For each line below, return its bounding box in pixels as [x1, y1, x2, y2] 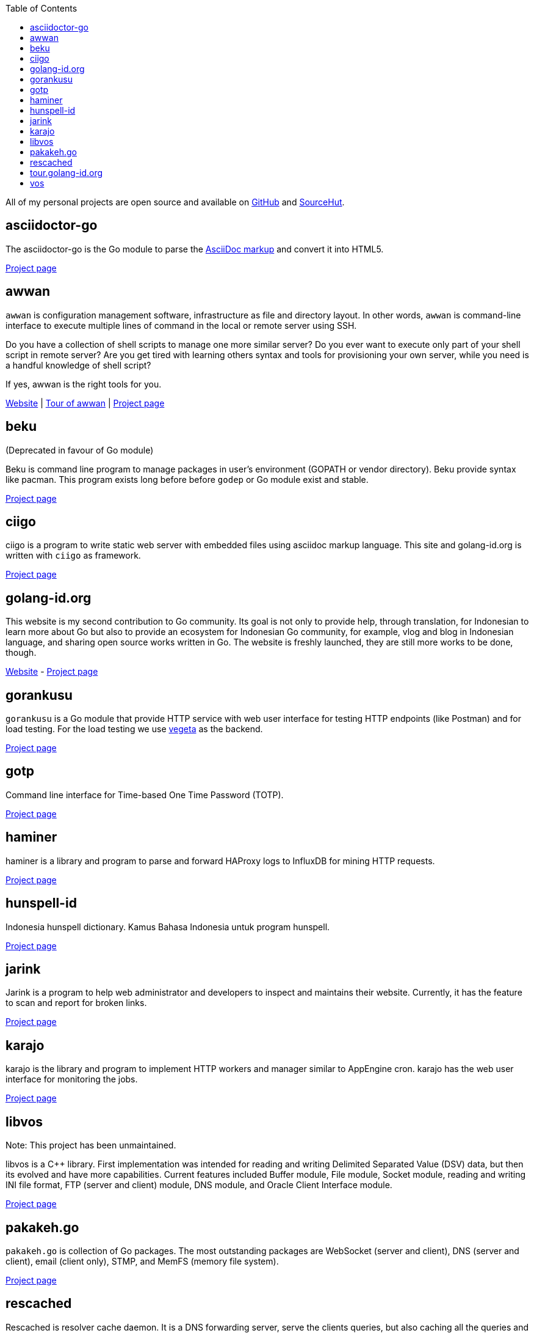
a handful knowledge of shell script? [5, 359, 151, 370]
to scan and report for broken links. [5, 997, 147, 1008]
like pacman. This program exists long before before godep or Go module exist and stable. [5, 474, 369, 485]
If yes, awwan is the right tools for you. [5, 378, 162, 389]
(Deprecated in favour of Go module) [5, 444, 154, 455]
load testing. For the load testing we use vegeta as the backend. [5, 724, 263, 735]
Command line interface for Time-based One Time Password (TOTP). [5, 789, 284, 800]
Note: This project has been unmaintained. [5, 1140, 176, 1151]
